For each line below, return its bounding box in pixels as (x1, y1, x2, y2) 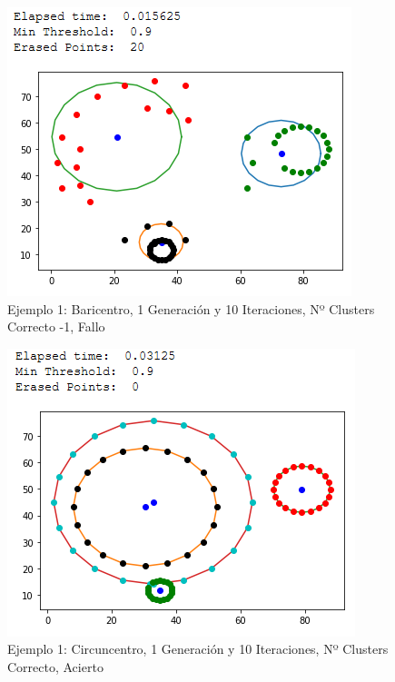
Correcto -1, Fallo (7, 317, 105, 336)
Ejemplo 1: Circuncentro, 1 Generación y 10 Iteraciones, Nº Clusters (7, 639, 389, 658)
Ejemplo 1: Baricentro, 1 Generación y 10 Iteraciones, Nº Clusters (7, 299, 375, 318)
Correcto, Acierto (7, 657, 104, 676)
